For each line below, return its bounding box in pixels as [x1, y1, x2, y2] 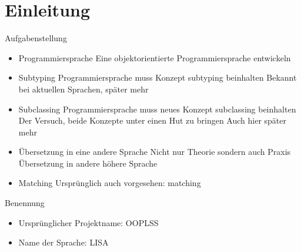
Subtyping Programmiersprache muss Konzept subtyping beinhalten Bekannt [18, 71, 297, 84]
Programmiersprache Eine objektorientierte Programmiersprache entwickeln [18, 51, 291, 64]
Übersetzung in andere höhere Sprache [18, 157, 158, 169]
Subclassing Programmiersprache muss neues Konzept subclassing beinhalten [18, 102, 296, 115]
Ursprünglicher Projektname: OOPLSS [18, 216, 159, 228]
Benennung [5, 197, 45, 209]
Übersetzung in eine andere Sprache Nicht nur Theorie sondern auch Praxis [18, 145, 291, 158]
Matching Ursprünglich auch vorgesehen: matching [18, 177, 201, 189]
